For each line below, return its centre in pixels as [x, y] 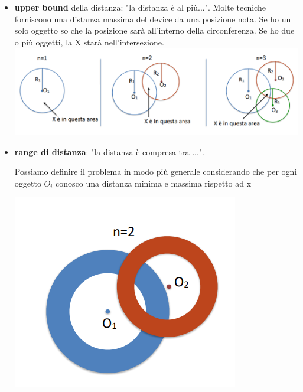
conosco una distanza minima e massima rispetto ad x [154, 183]
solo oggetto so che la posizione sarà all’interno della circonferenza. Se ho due [154, 30]
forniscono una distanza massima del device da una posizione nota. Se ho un [153, 19]
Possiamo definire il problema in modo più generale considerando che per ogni [156, 171]
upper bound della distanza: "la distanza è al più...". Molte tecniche [140, 7]
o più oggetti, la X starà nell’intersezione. [89, 42]
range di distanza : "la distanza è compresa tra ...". [110, 151]
